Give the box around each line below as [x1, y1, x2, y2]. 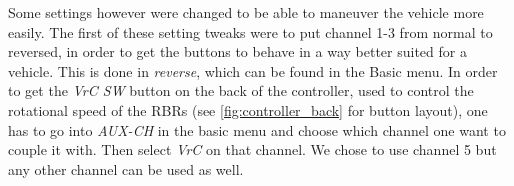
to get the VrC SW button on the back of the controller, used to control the [8, 80, 474, 101]
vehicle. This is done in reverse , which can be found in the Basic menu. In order [8, 60, 498, 81]
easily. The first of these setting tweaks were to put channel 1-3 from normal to [8, 21, 493, 42]
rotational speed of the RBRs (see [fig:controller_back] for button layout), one [8, 99, 488, 120]
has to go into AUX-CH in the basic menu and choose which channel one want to [8, 119, 506, 140]
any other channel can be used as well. [8, 158, 244, 179]
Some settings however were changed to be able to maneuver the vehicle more [8, 2, 484, 22]
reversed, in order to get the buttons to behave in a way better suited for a [8, 41, 467, 62]
